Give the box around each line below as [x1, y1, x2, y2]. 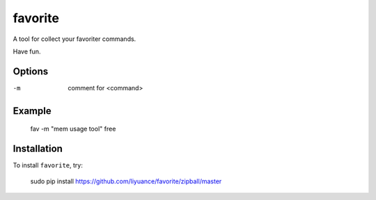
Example [13, 105, 52, 117]
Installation [13, 143, 63, 155]
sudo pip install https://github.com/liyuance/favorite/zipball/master [30, 177, 222, 185]
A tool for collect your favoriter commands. [13, 35, 136, 43]
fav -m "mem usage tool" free [30, 125, 116, 133]
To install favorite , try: [13, 161, 83, 169]
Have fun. [13, 47, 41, 56]
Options [13, 65, 49, 77]
